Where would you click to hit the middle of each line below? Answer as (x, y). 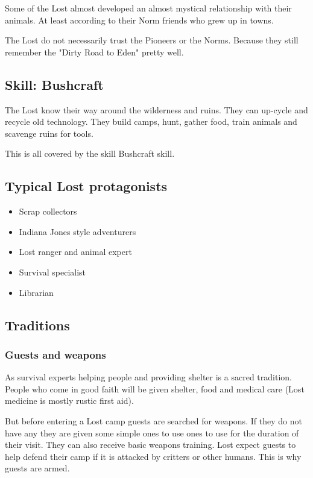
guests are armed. (37, 468)
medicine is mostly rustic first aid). (69, 401)
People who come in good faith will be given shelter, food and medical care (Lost (155, 388)
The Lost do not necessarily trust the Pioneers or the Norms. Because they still (152, 40)
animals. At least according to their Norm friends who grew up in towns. (139, 20)
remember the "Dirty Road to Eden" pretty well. (94, 52)
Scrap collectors (48, 211)
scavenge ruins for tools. (49, 133)
